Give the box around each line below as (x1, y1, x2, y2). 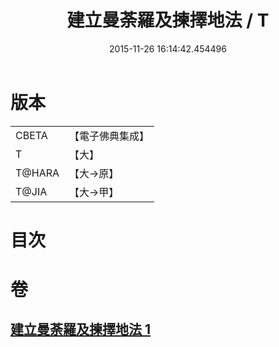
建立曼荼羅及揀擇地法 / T (66, 9, 270, 32)
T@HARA (15, 166, 60, 180)
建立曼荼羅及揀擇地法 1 (10, 321, 152, 338)
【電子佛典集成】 (69, 129, 150, 143)
